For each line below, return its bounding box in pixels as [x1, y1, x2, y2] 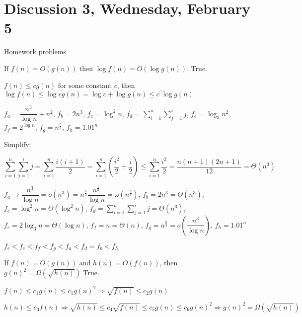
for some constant [58, 79, 112, 90]
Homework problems [4, 46, 66, 57]
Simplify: [4, 139, 31, 149]
